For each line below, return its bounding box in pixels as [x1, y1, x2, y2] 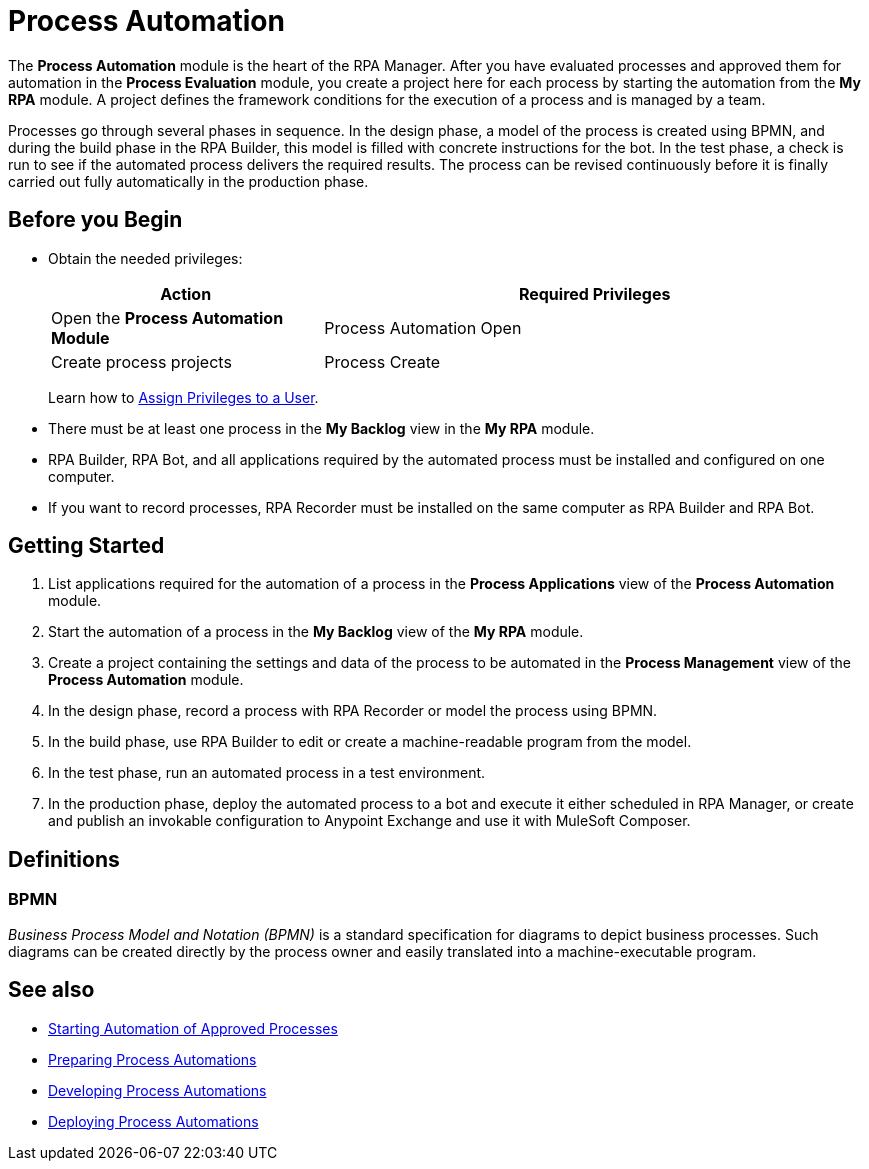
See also [8, 977, 95, 1003]
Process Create [324, 351, 441, 372]
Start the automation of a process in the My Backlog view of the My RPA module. [48, 623, 584, 641]
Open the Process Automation [51, 307, 284, 328]
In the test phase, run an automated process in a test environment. [48, 764, 486, 782]
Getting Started [8, 533, 165, 559]
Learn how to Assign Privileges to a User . [48, 388, 319, 406]
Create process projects [51, 351, 232, 372]
